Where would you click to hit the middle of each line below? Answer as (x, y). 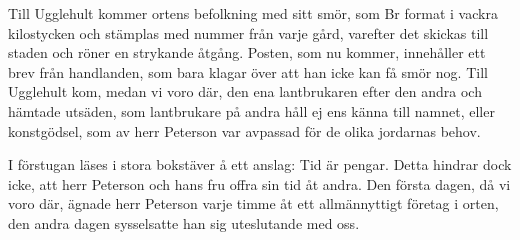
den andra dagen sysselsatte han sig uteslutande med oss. (184, 222)
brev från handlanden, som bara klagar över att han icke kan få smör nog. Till (248, 71)
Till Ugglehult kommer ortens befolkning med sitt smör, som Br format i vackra (253, 13)
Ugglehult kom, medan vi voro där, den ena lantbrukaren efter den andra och (245, 91)
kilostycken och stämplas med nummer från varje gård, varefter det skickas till (248, 32)
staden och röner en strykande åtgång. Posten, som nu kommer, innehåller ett (247, 52)
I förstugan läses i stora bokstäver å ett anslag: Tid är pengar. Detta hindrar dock (260, 164)
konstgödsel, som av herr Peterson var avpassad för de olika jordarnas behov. (244, 130)
